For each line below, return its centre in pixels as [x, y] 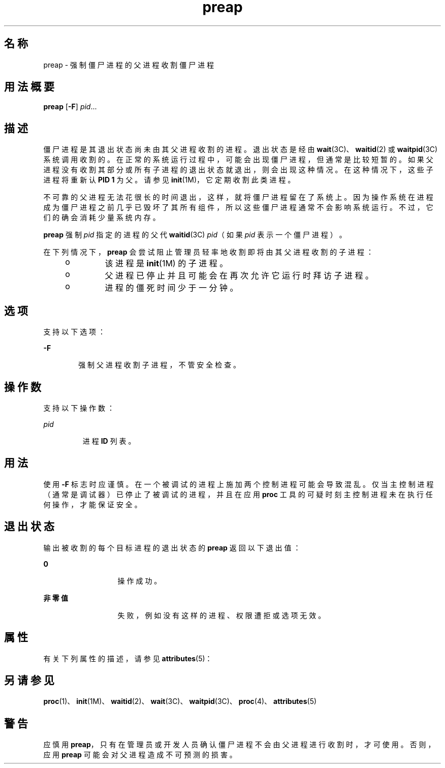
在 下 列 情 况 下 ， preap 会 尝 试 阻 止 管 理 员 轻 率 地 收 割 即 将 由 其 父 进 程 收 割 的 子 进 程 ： [208, 252]
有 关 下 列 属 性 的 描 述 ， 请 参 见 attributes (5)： [128, 658]
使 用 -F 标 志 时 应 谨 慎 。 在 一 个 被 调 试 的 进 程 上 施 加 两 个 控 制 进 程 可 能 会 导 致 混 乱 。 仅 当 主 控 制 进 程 [239, 484]
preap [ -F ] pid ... [70, 107]
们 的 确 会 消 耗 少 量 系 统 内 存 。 [102, 218]
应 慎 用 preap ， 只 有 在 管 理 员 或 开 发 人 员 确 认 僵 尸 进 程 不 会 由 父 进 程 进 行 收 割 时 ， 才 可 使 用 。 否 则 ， [239, 745]
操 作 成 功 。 [139, 580]
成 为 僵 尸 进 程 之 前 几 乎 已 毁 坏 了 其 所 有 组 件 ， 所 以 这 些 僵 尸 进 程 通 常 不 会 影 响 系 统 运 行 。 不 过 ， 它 [238, 207]
